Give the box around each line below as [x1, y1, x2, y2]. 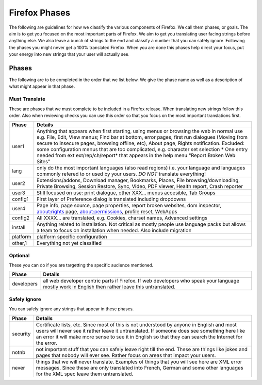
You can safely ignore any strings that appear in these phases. [9, 306, 134, 312]
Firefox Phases [9, 7, 70, 18]
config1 [12, 196, 29, 202]
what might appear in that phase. [9, 84, 75, 89]
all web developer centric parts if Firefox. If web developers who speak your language [43, 277, 240, 284]
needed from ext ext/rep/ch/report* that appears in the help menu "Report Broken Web [36, 152, 235, 159]
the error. [36, 339, 58, 346]
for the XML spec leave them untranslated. [36, 370, 133, 377]
